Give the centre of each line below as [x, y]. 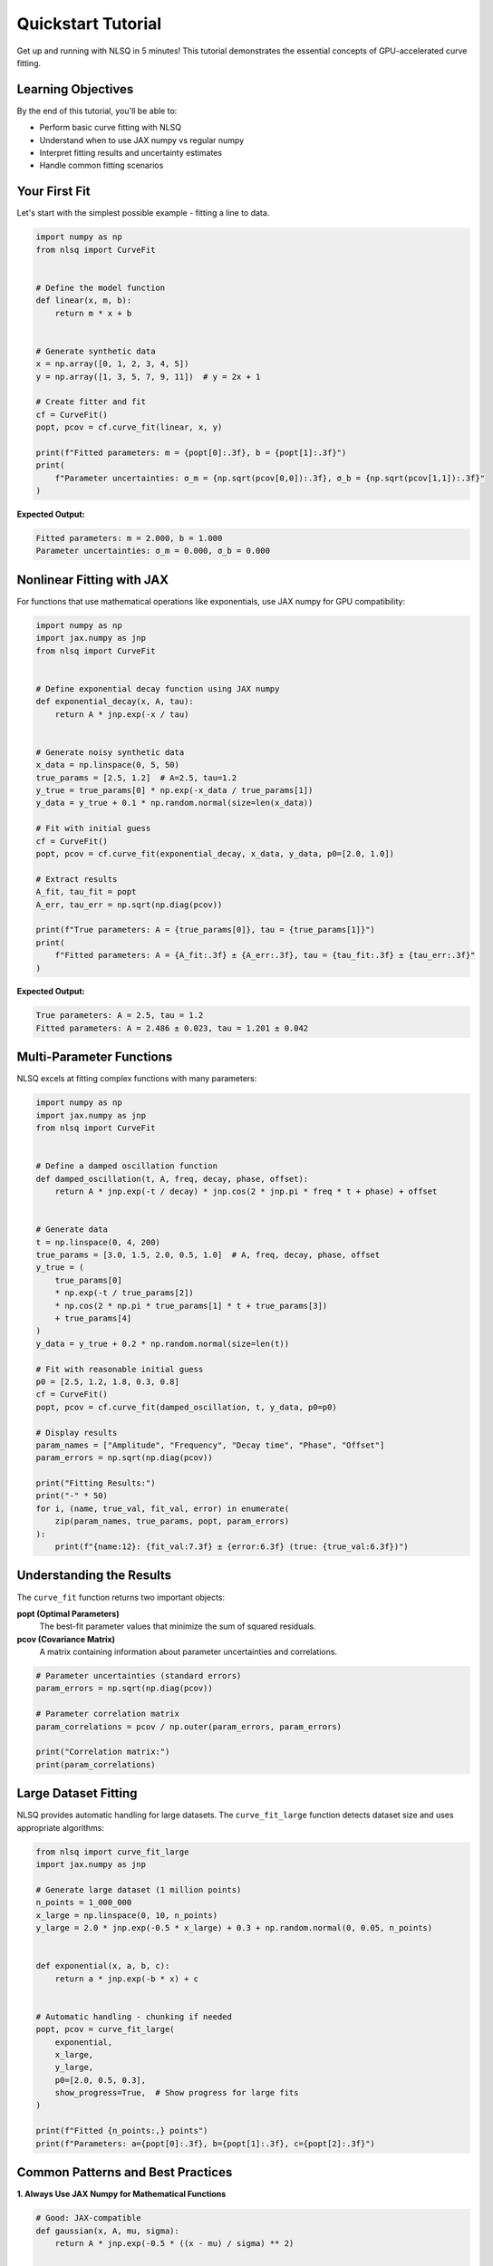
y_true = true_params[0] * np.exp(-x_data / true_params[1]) [174, 790]
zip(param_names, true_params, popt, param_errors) [172, 1521]
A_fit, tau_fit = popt [86, 892]
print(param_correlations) [96, 1764]
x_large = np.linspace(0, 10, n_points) [126, 1915]
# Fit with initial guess [93, 828]
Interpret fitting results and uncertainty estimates [130, 153]
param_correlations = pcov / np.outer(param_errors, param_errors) [189, 1726]
